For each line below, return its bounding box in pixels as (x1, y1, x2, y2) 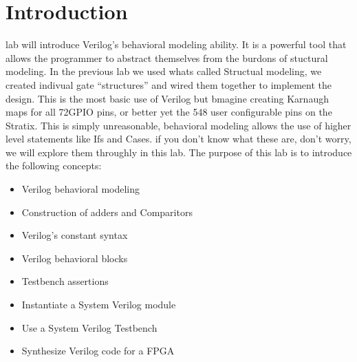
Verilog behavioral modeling (21, 182, 140, 196)
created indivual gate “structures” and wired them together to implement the (6, 77, 332, 92)
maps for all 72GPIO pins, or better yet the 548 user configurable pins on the (6, 105, 332, 119)
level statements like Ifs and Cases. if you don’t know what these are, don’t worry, (6, 131, 351, 146)
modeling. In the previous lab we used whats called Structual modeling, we (6, 64, 322, 78)
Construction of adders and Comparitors (21, 204, 193, 219)
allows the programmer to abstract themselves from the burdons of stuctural (6, 50, 328, 65)
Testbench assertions (21, 274, 109, 288)
